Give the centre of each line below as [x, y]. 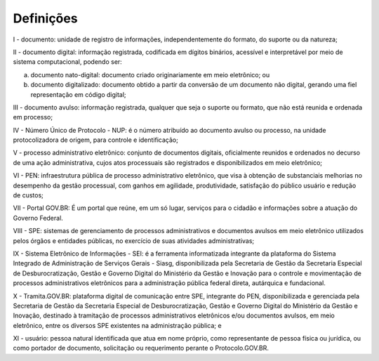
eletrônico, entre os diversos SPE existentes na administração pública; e [117, 325]
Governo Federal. [38, 218]
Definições [45, 18]
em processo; [33, 117]
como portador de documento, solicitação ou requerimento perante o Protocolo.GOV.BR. [141, 348]
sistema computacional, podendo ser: [67, 62]
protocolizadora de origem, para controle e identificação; [95, 140]
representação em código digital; [78, 94]
